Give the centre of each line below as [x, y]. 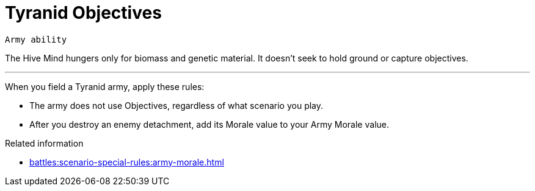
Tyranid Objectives [83, 13]
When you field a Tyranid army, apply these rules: [105, 86]
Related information [44, 143]
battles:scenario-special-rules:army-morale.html [127, 162]
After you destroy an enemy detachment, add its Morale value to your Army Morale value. [209, 124]
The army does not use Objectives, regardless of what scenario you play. [177, 105]
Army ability [36, 39]
